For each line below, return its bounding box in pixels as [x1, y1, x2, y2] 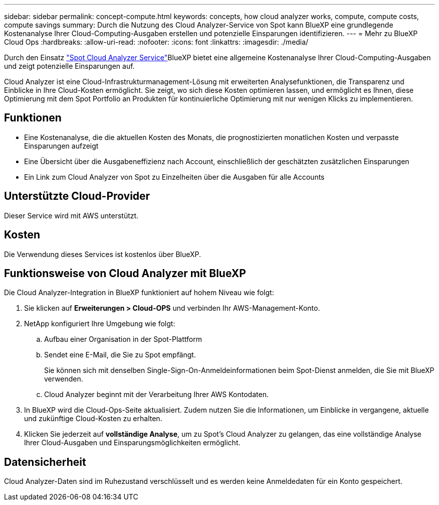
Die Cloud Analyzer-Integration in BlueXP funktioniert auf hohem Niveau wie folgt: [4, 288, 274, 297]
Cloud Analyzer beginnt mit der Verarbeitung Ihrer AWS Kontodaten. [44, 390, 269, 399]
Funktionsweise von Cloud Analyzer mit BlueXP [4, 267, 246, 280]
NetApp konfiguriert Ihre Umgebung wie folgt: [24, 319, 175, 328]
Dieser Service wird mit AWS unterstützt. [4, 211, 139, 220]
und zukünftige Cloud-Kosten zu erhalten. [24, 414, 162, 423]
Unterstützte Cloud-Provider [4, 190, 150, 203]
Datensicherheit [4, 455, 86, 468]
